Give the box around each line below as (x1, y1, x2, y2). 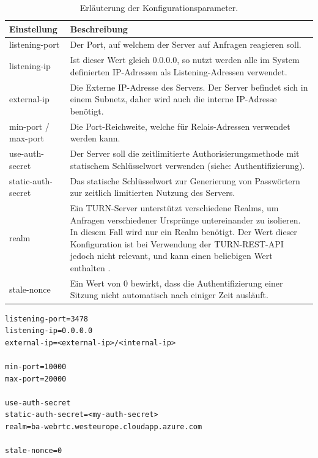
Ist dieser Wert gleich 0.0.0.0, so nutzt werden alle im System (70, 53, 300, 66)
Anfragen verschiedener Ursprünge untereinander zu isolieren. (70, 213, 301, 226)
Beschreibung (70, 22, 128, 35)
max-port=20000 (5, 374, 67, 383)
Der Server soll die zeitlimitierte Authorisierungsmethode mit (70, 147, 300, 160)
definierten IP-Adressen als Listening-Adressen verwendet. (70, 65, 287, 78)
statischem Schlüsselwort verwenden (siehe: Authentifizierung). (70, 159, 305, 171)
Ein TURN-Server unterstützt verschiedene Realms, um (70, 201, 279, 214)
